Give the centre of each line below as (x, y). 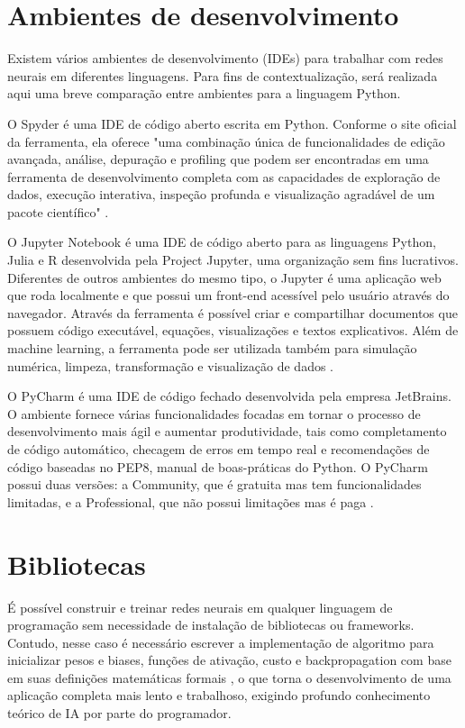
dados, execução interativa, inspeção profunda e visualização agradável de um (221, 194)
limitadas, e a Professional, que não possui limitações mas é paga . (191, 501)
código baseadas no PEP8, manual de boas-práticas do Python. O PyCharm (218, 466)
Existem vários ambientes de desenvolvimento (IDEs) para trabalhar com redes (225, 58)
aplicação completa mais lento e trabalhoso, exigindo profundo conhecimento (219, 695)
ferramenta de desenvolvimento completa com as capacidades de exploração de (224, 176)
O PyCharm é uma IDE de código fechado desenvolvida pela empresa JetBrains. (229, 396)
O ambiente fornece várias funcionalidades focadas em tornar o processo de (214, 413)
